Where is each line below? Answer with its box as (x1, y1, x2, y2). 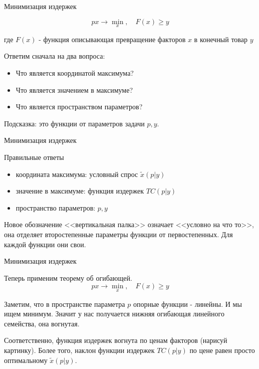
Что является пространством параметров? (16, 101, 143, 112)
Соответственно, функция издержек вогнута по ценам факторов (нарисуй (4, 335, 227, 345)
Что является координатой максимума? (16, 68, 134, 78)
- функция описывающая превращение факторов (39, 34, 186, 44)
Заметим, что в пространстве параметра (4, 298, 125, 309)
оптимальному (4, 354, 48, 365)
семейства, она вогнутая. (4, 318, 80, 328)
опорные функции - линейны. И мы (133, 298, 242, 309)
